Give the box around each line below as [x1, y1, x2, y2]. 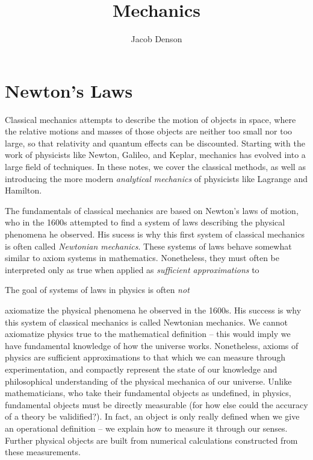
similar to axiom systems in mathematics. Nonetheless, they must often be [5, 251, 279, 264]
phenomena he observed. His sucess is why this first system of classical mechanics [5, 228, 305, 240]
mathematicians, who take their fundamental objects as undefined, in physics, [5, 386, 291, 399]
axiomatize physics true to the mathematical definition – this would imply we [5, 327, 291, 340]
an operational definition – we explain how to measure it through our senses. [5, 421, 288, 434]
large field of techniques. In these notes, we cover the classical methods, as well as [5, 160, 306, 173]
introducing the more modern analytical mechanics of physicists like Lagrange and [5, 172, 308, 184]
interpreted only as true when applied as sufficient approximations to [5, 263, 259, 276]
